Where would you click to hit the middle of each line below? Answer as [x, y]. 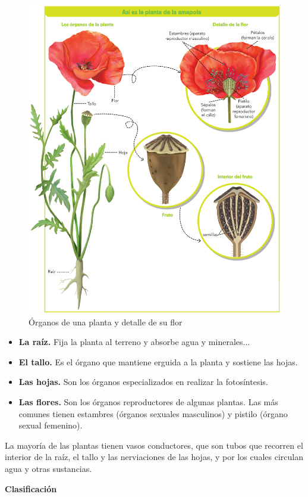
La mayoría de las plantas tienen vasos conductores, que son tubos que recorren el [154, 445]
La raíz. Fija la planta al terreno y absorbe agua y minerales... [134, 342]
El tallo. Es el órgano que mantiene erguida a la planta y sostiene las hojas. [158, 361]
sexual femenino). [51, 425]
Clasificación [31, 488]
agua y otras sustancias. [48, 469]
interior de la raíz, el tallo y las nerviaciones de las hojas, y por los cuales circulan [154, 457]
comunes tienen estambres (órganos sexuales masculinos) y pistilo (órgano [153, 413]
